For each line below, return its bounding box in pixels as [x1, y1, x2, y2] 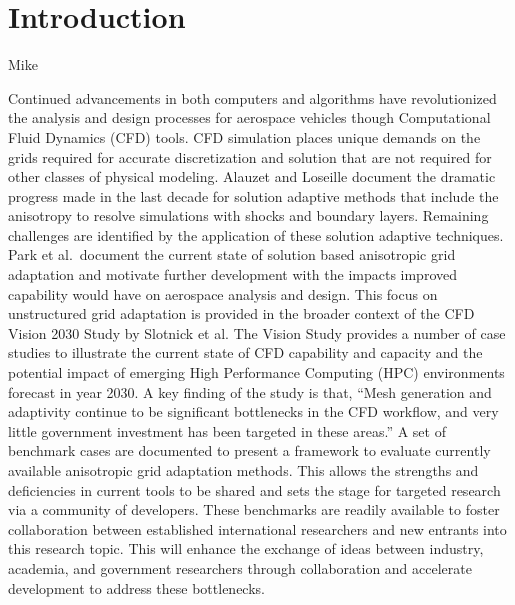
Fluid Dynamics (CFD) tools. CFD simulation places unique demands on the [8, 126, 481, 147]
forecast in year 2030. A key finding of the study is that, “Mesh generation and [8, 381, 492, 402]
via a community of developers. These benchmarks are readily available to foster [8, 499, 500, 520]
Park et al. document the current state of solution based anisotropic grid [8, 244, 456, 265]
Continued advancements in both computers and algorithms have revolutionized [8, 87, 497, 108]
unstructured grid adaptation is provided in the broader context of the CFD [8, 303, 475, 324]
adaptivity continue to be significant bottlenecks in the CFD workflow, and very [8, 401, 499, 422]
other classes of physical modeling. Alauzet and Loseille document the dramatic [8, 166, 496, 187]
